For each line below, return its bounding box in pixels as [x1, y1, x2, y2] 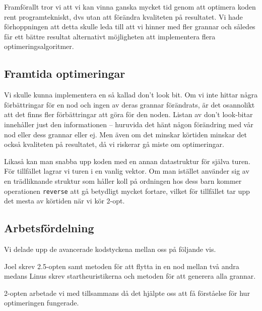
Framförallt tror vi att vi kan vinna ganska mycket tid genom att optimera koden [4, 2, 256, 12]
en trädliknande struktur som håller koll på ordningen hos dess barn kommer [4, 175, 242, 186]
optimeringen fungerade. [4, 297, 79, 308]
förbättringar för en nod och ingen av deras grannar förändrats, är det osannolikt [4, 99, 255, 110]
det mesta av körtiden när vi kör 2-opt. [4, 195, 125, 206]
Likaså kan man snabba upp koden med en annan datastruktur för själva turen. [4, 155, 250, 166]
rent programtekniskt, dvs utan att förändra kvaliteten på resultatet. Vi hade [4, 11, 243, 22]
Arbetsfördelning [4, 220, 94, 236]
